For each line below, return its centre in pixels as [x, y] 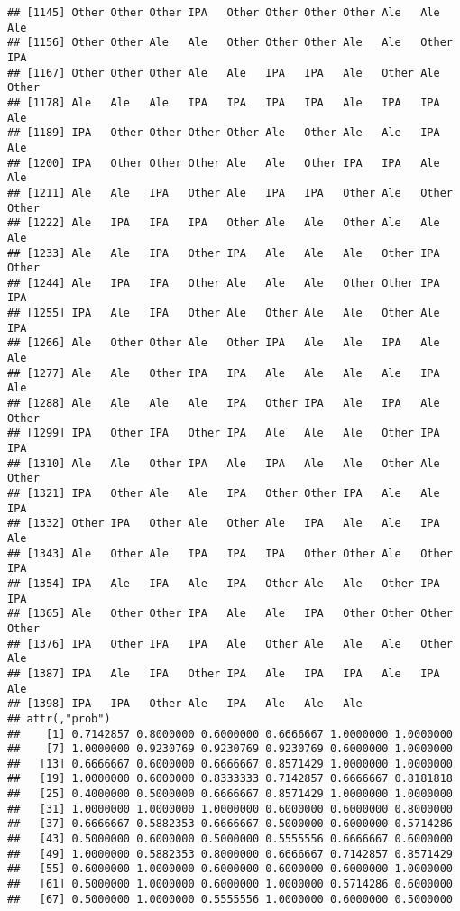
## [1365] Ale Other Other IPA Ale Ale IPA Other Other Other [230, 614]
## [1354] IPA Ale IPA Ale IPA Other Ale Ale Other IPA [224, 583]
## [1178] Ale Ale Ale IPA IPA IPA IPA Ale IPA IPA [224, 102]
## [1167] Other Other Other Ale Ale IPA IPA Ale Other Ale [224, 73]
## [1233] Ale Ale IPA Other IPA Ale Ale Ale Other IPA [224, 253]
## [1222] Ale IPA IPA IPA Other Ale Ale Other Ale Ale [224, 223]
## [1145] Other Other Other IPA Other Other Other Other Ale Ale [224, 13]
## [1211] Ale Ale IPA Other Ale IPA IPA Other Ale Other [230, 193]
